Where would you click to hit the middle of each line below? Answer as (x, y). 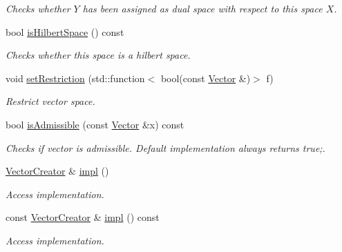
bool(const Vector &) (206, 78)
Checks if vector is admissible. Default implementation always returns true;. (165, 147)
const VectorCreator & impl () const (83, 217)
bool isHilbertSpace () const (65, 31)
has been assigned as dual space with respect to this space (202, 8)
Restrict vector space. (50, 101)
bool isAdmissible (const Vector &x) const (95, 124)
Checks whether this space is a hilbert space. (98, 55)
